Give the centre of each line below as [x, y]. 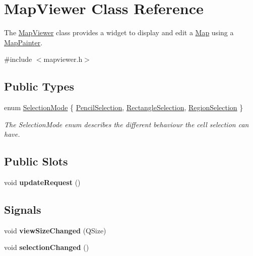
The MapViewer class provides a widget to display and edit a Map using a [119, 32]
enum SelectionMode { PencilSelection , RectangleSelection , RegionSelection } [124, 107]
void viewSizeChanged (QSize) [55, 230]
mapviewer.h [63, 59]
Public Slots [36, 161]
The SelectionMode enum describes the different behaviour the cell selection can [126, 124]
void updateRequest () [42, 182]
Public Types [39, 86]
